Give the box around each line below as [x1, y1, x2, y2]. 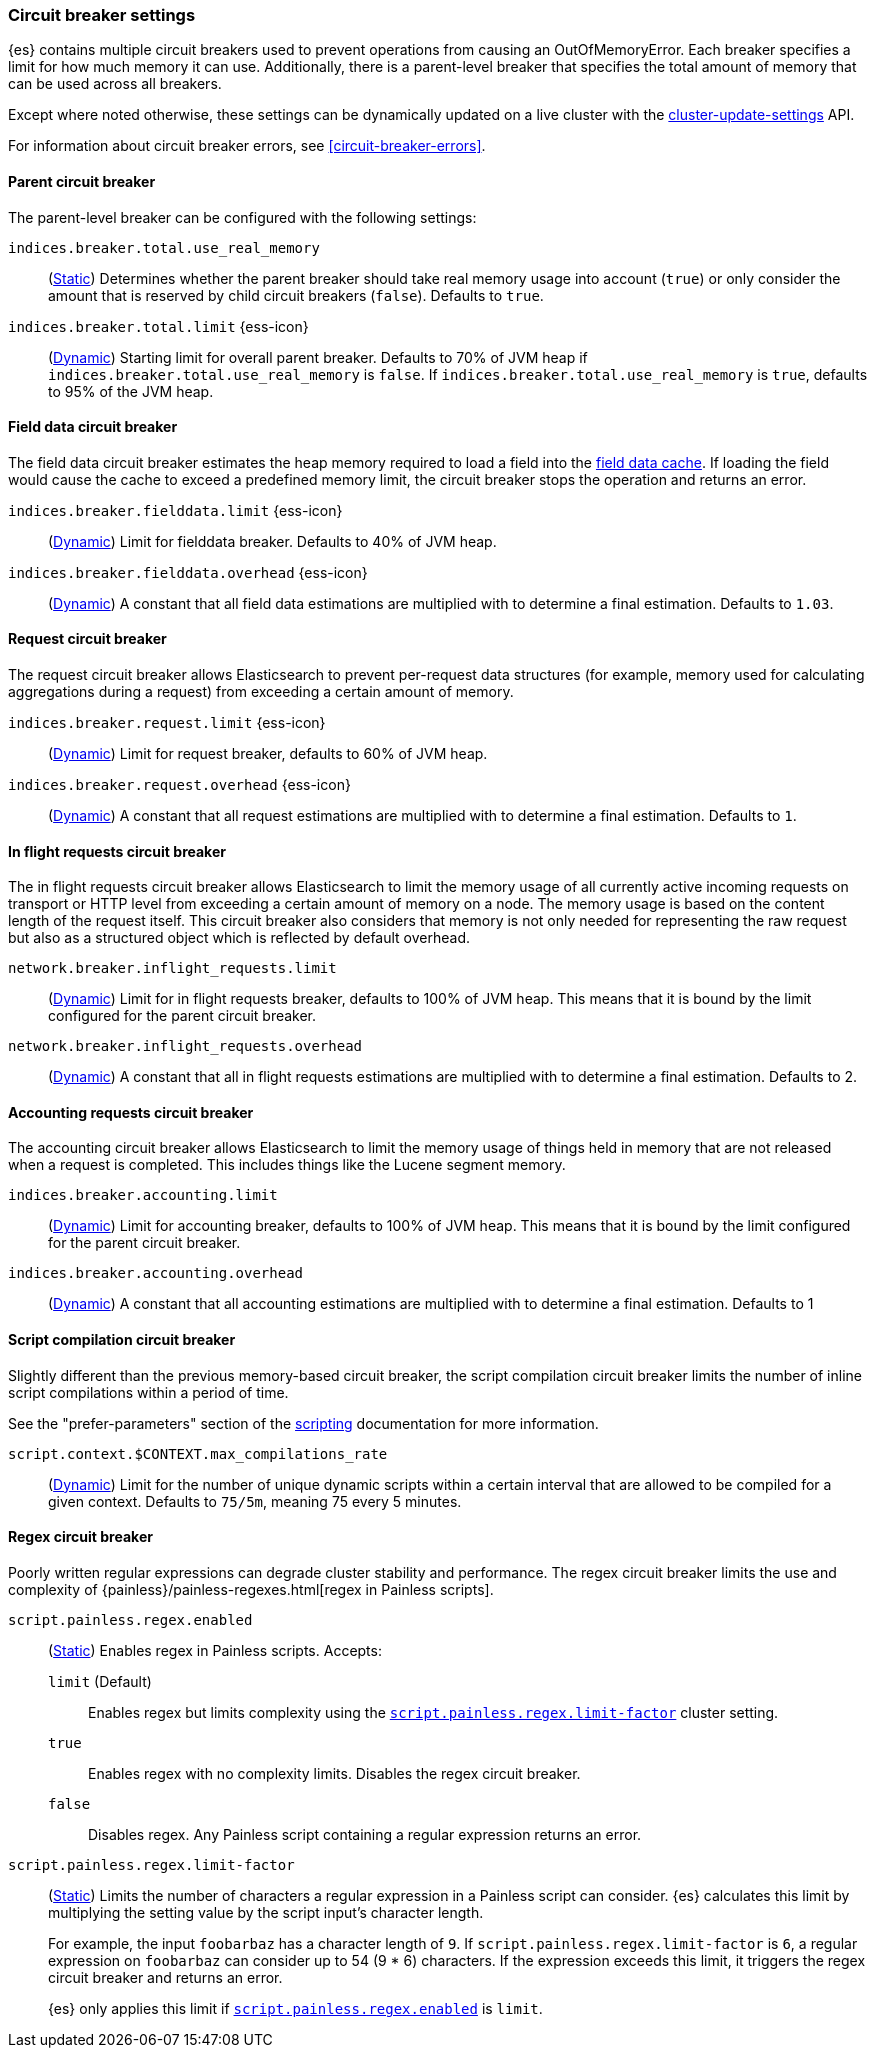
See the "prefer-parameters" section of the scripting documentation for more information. [8, 1414, 599, 1432]
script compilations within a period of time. [8, 1383, 289, 1401]
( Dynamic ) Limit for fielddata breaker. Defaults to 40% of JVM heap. [48, 532, 497, 550]
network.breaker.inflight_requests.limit [8, 960, 337, 977]
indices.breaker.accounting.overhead [8, 1265, 304, 1282]
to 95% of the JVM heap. [48, 382, 214, 400]
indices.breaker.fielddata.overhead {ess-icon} [8, 563, 368, 581]
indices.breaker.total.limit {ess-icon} [8, 317, 309, 335]
